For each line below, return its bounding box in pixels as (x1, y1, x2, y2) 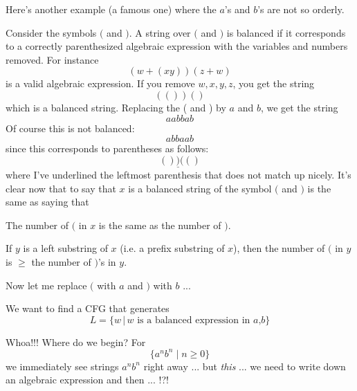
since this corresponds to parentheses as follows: (6, 141, 209, 156)
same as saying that (6, 194, 89, 209)
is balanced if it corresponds (226, 25, 346, 39)
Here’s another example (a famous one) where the (6, 2, 217, 16)
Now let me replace (6, 278, 87, 292)
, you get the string (232, 76, 315, 91)
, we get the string (260, 100, 338, 114)
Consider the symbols (6, 25, 97, 39)
